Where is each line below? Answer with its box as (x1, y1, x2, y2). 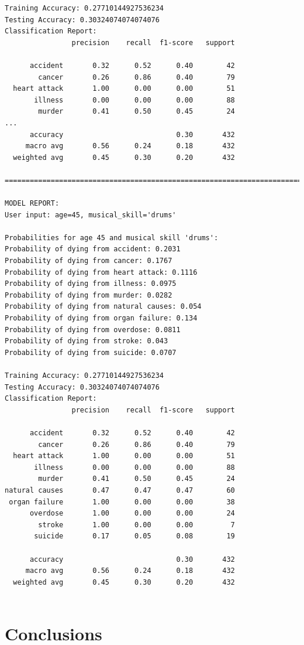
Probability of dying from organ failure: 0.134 (5, 314, 198, 323)
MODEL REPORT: (5, 199, 60, 208)
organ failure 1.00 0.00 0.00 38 (9, 497, 235, 506)
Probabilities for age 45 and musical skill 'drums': (5, 233, 219, 242)
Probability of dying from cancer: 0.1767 (5, 257, 172, 265)
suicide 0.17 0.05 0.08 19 (34, 532, 235, 541)
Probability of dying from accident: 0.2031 (5, 245, 181, 254)
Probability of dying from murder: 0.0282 (5, 291, 172, 299)
